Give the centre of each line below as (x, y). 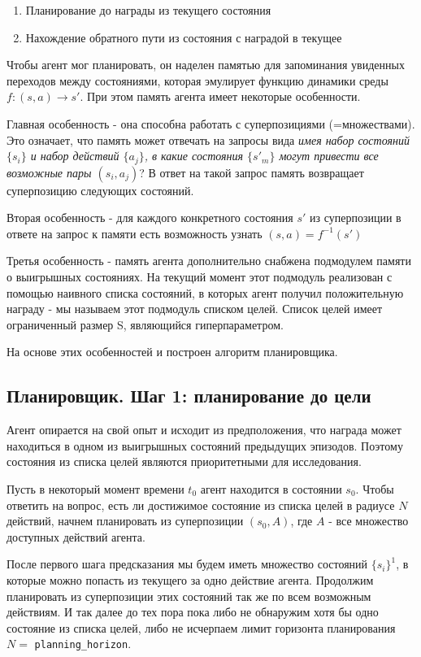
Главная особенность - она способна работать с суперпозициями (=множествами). (211, 123)
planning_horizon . (83, 644)
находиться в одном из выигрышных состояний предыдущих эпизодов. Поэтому (205, 445)
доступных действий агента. (76, 536)
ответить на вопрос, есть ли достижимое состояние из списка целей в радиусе (201, 505)
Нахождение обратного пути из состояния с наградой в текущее (184, 37)
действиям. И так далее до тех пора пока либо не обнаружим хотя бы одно (193, 612)
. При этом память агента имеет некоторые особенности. (220, 96)
